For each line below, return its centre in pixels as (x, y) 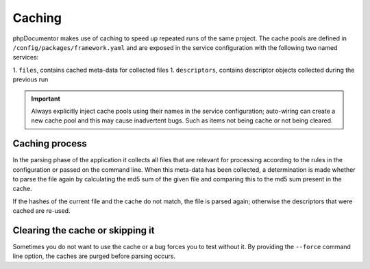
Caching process (50, 144)
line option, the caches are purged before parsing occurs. (94, 256)
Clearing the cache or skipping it (84, 230)
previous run (30, 79)
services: (26, 57)
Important (46, 99)
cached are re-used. (42, 211)
